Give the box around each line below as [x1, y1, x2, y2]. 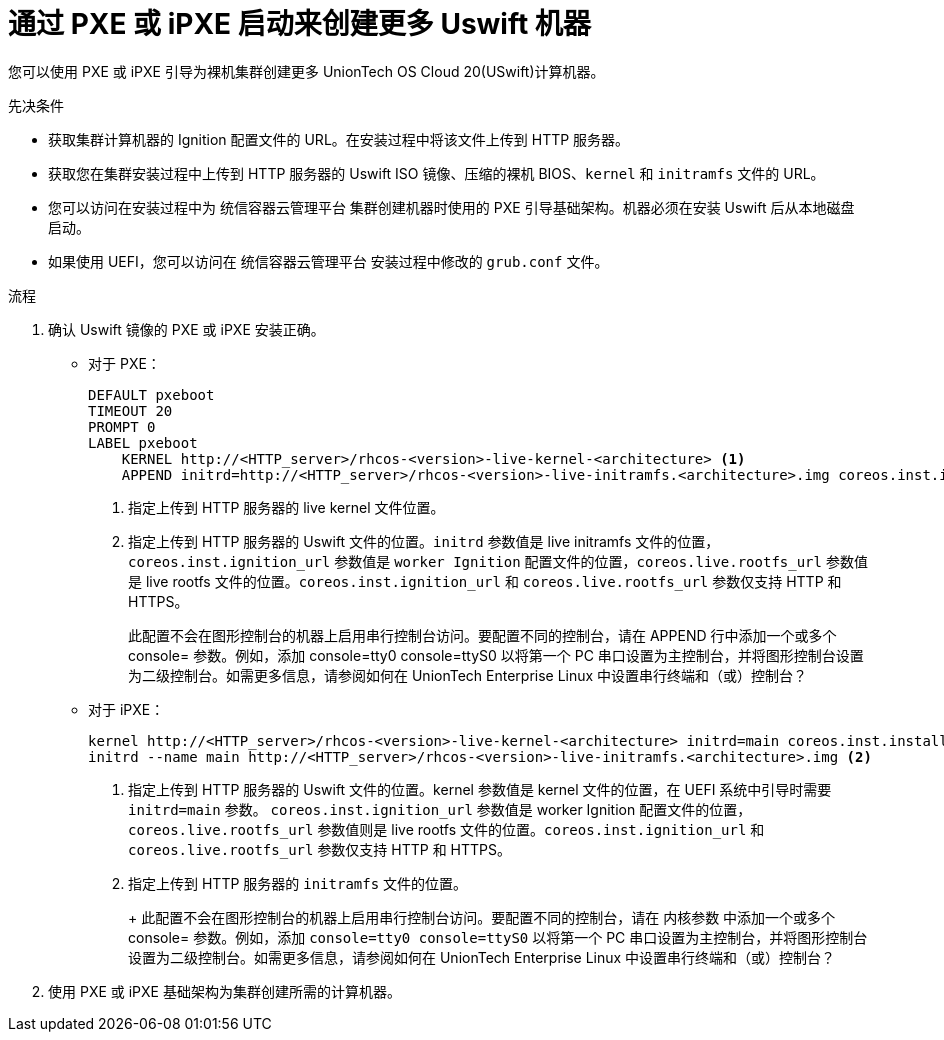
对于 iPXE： [88, 700, 165, 718]
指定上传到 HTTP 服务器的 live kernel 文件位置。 [128, 498, 445, 516]
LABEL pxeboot [88, 434, 198, 451]
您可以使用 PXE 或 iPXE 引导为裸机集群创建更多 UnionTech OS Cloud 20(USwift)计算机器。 [8, 62, 605, 80]
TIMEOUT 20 [88, 402, 173, 419]
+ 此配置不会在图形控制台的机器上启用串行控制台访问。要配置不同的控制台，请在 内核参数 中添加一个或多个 [128, 908, 836, 926]
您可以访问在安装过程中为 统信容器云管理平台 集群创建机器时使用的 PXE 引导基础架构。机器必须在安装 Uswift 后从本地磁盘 [48, 198, 855, 216]
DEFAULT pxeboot [88, 386, 215, 403]
